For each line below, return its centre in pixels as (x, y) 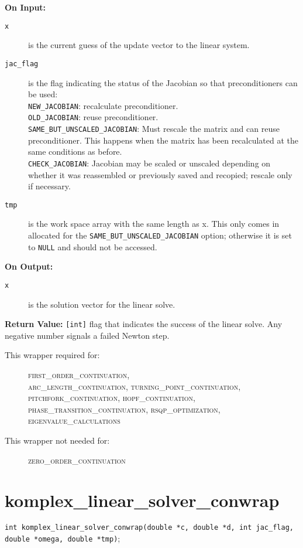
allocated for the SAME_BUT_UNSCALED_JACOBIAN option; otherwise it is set (160, 235)
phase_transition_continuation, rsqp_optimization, (124, 409)
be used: (43, 94)
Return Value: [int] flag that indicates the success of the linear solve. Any (144, 324)
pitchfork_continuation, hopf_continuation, (112, 398)
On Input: (25, 7)
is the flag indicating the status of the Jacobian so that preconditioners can (163, 82)
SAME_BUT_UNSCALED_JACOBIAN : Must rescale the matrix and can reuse (154, 128)
